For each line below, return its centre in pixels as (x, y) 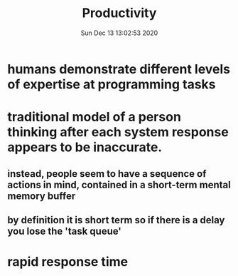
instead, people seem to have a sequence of (107, 174)
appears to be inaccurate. (85, 147)
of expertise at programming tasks (112, 84)
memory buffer (42, 196)
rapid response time (68, 262)
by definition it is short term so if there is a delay (116, 220)
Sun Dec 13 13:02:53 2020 (119, 33)
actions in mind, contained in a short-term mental (119, 184)
